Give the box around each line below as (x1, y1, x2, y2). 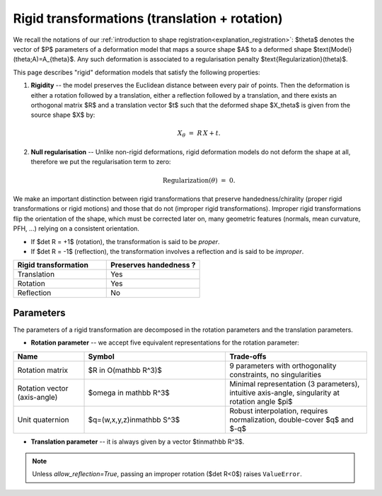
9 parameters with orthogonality (229, 361, 337, 371)
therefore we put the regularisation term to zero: (30, 158, 171, 166)
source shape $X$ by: (30, 110, 95, 120)
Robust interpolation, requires (229, 405, 328, 415)
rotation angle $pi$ (229, 396, 293, 406)
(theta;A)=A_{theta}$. (13, 55, 76, 64)
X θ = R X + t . (177, 129, 221, 139)
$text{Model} (313, 45, 352, 53)
